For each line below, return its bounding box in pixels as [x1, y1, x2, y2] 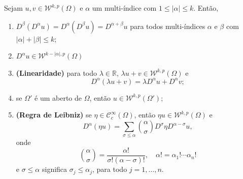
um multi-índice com [92, 3, 157, 13]
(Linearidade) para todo [16, 67, 97, 78]
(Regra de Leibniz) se [16, 109, 92, 120]
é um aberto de [34, 92, 82, 103]
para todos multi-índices [130, 20, 205, 31]
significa [42, 164, 67, 174]
